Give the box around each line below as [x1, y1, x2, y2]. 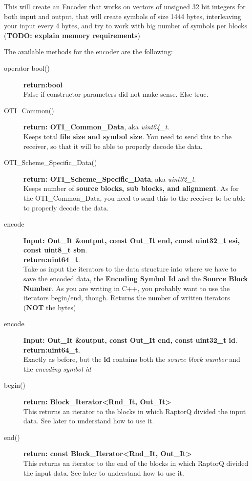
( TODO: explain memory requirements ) [4, 30, 140, 40]
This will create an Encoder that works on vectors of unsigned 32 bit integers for [4, 1, 246, 11]
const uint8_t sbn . [23, 245, 87, 255]
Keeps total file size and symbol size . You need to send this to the [23, 131, 232, 141]
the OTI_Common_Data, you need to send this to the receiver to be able [23, 192, 246, 203]
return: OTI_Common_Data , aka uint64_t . [23, 122, 169, 132]
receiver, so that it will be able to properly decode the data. [23, 141, 203, 151]
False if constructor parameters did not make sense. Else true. [23, 89, 209, 99]
